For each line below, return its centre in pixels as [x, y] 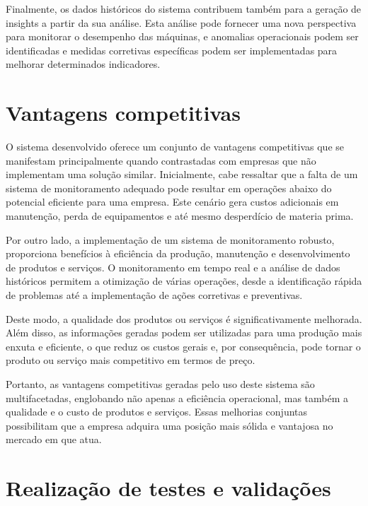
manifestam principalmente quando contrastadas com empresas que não [161, 160]
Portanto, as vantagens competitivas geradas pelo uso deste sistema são [160, 384]
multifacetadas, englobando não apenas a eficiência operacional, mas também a [177, 398]
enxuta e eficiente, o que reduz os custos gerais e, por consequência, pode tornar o [183, 346]
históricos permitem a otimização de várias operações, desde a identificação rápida [184, 281]
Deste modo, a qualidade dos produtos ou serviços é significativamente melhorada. [184, 318]
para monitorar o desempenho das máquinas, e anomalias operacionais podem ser [182, 36]
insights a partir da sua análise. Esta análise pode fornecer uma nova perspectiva [181, 22]
